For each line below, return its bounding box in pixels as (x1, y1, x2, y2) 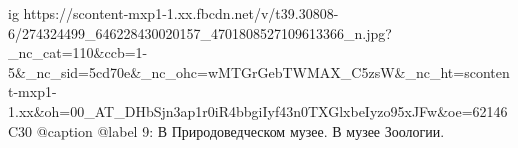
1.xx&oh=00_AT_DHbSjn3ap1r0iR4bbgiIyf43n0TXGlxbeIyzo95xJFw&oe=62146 (8, 100, 508, 121)
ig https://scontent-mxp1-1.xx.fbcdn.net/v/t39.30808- (8, 3, 339, 23)
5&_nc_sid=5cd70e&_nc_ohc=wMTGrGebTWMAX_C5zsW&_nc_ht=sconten (8, 61, 510, 82)
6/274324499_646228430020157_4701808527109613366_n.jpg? (8, 22, 392, 43)
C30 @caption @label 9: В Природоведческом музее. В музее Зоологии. (8, 120, 445, 141)
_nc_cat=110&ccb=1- (8, 42, 148, 63)
